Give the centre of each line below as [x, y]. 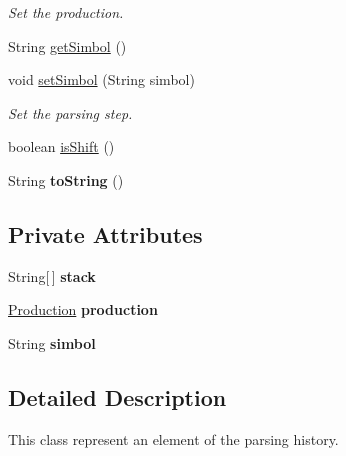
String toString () [66, 179]
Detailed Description [117, 396]
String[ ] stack [52, 275]
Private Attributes [105, 233]
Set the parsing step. [70, 112]
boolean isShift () [61, 146]
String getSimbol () [67, 45]
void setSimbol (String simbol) [101, 79]
